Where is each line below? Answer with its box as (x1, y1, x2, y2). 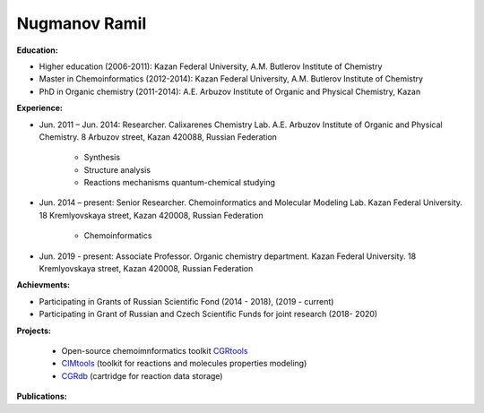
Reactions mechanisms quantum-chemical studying (83, 177, 276, 188)
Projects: (16, 325, 51, 336)
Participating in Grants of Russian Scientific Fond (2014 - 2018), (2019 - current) (39, 296, 334, 306)
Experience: (16, 103, 63, 114)
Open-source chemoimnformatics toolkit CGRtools (61, 345, 248, 356)
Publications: (16, 391, 67, 402)
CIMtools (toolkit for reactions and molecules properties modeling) (61, 358, 307, 369)
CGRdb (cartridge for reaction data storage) (61, 370, 223, 381)
